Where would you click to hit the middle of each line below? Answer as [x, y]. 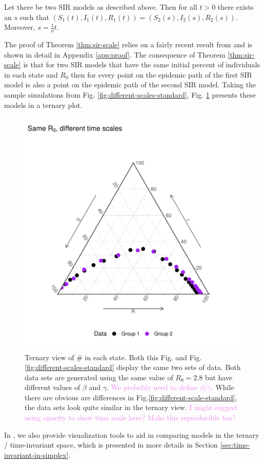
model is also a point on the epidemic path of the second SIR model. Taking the [130, 85]
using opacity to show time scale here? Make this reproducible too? [130, 417]
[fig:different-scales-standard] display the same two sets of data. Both [133, 367]
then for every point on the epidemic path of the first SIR [161, 74]
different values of [53, 387]
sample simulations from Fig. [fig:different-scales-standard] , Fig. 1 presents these [130, 94]
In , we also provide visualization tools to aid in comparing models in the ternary [132, 434]
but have [219, 377]
